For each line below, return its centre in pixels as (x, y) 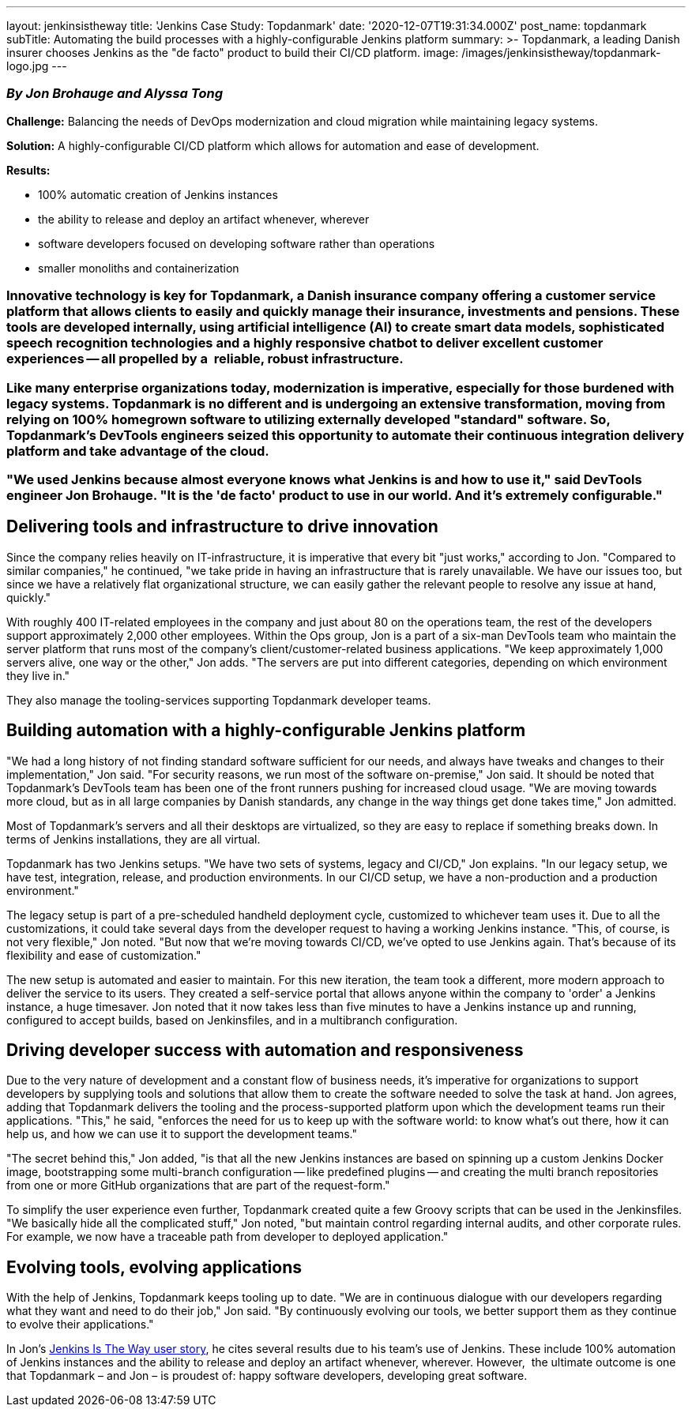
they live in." (38, 675)
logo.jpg (28, 66)
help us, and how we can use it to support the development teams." (182, 1134)
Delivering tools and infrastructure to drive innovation (222, 527)
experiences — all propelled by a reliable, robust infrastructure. (205, 359)
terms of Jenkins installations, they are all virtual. (134, 839)
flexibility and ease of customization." (104, 955)
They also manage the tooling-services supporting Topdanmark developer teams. (219, 700)
